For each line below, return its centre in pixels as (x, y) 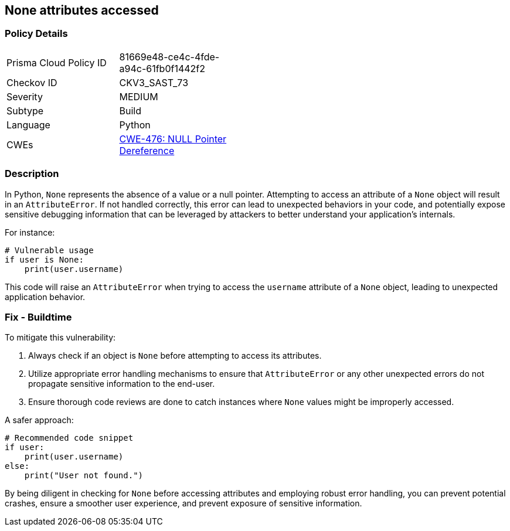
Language (28, 125)
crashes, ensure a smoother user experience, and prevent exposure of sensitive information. (183, 503)
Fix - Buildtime (38, 317)
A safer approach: (39, 420)
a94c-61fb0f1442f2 (162, 68)
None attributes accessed (82, 10)
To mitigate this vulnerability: (60, 338)
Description (32, 174)
